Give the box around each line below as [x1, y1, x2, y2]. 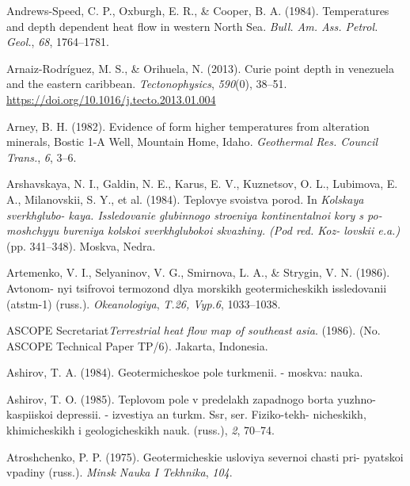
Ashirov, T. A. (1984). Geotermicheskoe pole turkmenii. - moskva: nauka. [6, 364, 363, 381]
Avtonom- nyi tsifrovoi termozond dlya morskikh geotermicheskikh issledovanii [6, 279, 387, 296]
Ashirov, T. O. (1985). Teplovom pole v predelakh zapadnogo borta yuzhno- [6, 390, 376, 407]
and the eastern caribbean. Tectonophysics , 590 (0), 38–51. [6, 75, 287, 92]
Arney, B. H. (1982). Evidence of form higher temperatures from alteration [6, 117, 370, 134]
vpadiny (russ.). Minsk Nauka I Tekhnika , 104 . [6, 464, 233, 480]
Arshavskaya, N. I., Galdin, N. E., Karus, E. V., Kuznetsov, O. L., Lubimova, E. [6, 175, 398, 192]
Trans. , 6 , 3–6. [6, 148, 77, 165]
